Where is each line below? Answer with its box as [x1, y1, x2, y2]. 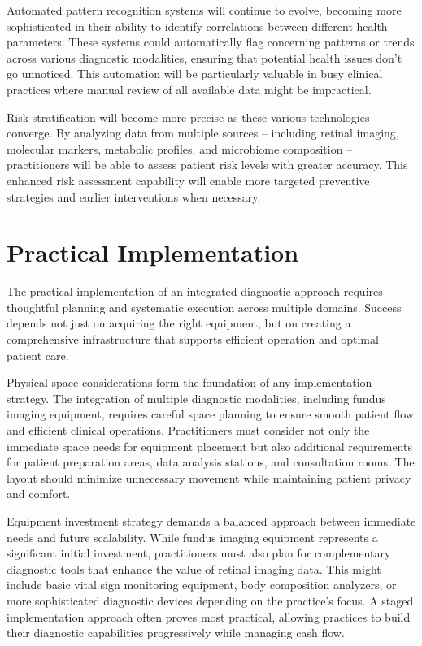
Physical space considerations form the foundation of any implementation [7, 374, 372, 391]
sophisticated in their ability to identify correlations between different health [7, 17, 388, 34]
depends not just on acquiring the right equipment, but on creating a [7, 314, 351, 332]
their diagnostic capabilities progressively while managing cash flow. [7, 624, 345, 641]
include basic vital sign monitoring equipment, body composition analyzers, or [7, 576, 397, 593]
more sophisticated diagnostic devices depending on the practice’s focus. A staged [7, 592, 414, 609]
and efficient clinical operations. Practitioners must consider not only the [7, 422, 370, 438]
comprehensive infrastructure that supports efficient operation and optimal [7, 331, 379, 348]
